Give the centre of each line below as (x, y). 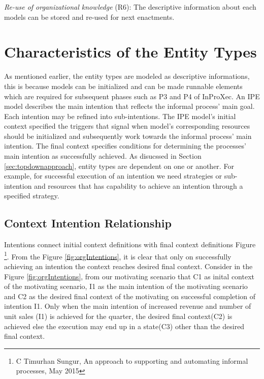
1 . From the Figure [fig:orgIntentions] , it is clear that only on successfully (118, 255)
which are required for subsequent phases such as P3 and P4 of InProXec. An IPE (132, 96)
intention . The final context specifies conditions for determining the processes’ (125, 146)
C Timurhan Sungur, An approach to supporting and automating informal (132, 360)
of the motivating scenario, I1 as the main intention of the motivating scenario (126, 286)
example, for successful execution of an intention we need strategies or (113, 176)
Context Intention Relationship (88, 223)
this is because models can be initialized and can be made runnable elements (123, 86)
